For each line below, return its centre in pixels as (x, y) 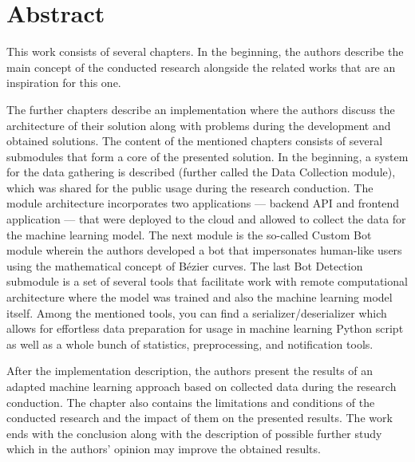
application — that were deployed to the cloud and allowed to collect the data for (206, 219)
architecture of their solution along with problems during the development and (199, 125)
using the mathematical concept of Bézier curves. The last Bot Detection (185, 265)
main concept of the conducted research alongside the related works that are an (201, 67)
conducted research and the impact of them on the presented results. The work (200, 418)
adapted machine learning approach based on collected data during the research (202, 386)
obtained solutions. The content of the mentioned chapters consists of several (195, 141)
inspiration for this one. (64, 83)
